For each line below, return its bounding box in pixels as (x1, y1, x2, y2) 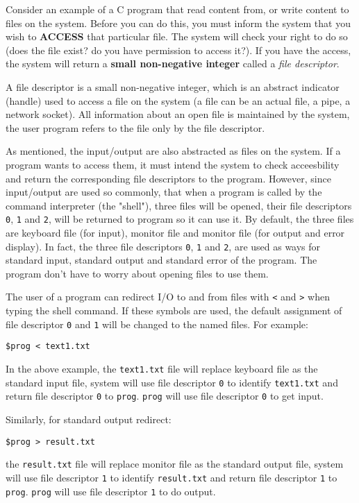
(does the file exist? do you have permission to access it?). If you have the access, (6, 42, 351, 57)
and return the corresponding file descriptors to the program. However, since (6, 171, 331, 185)
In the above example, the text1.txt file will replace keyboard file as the (6, 361, 318, 375)
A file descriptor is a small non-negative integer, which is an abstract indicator (6, 79, 340, 94)
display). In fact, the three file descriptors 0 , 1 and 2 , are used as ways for (6, 239, 321, 253)
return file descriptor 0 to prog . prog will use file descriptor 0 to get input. (6, 389, 324, 403)
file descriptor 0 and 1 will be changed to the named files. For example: (6, 316, 308, 331)
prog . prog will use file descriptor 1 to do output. (6, 484, 216, 498)
